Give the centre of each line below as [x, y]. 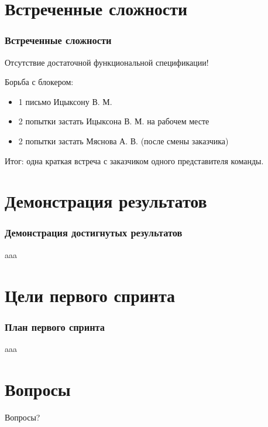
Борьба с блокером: [39, 82]
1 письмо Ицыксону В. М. [65, 101]
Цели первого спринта [90, 295]
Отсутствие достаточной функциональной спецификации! [107, 62]
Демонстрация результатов [106, 201]
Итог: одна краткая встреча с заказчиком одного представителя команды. [134, 160]
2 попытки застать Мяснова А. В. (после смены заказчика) [123, 140]
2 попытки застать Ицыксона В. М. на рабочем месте [114, 121]
